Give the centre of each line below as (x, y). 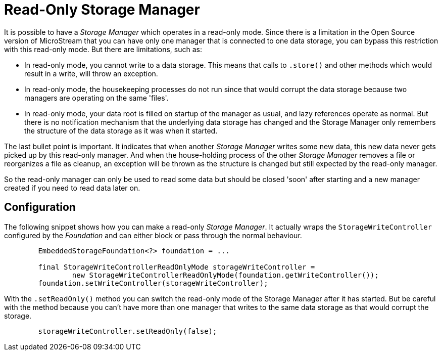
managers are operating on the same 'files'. (96, 98)
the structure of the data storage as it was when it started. (121, 130)
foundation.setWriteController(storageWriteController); (153, 283)
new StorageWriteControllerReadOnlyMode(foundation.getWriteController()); (225, 275)
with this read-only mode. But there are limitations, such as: (103, 49)
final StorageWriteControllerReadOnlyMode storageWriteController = (177, 267)
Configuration (40, 207)
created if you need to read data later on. (72, 188)
